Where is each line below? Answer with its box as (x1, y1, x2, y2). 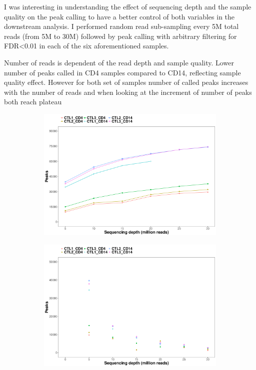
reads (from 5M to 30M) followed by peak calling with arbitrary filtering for (4, 30, 237, 41)
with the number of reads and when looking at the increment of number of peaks (4, 86, 252, 97)
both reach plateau (4, 96, 62, 107)
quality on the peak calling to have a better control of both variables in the (4, 11, 235, 21)
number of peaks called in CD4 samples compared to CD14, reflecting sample (4, 67, 241, 77)
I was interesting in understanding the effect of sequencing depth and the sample (4, 1, 251, 11)
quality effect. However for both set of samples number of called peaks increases (4, 77, 248, 87)
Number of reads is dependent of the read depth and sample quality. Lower (4, 57, 234, 67)
